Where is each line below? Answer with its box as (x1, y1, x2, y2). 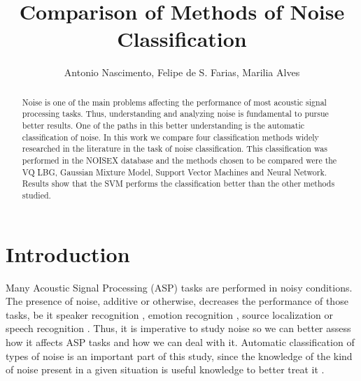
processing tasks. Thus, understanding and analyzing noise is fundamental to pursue (22, 108, 329, 120)
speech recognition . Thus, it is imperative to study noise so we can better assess (6, 321, 351, 336)
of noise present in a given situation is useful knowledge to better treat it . (6, 362, 325, 377)
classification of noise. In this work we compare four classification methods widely (22, 131, 319, 143)
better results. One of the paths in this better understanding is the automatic (22, 120, 304, 131)
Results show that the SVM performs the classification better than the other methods (22, 178, 335, 189)
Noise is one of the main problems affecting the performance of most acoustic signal (22, 96, 327, 108)
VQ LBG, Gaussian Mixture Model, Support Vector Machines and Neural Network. (22, 166, 327, 178)
